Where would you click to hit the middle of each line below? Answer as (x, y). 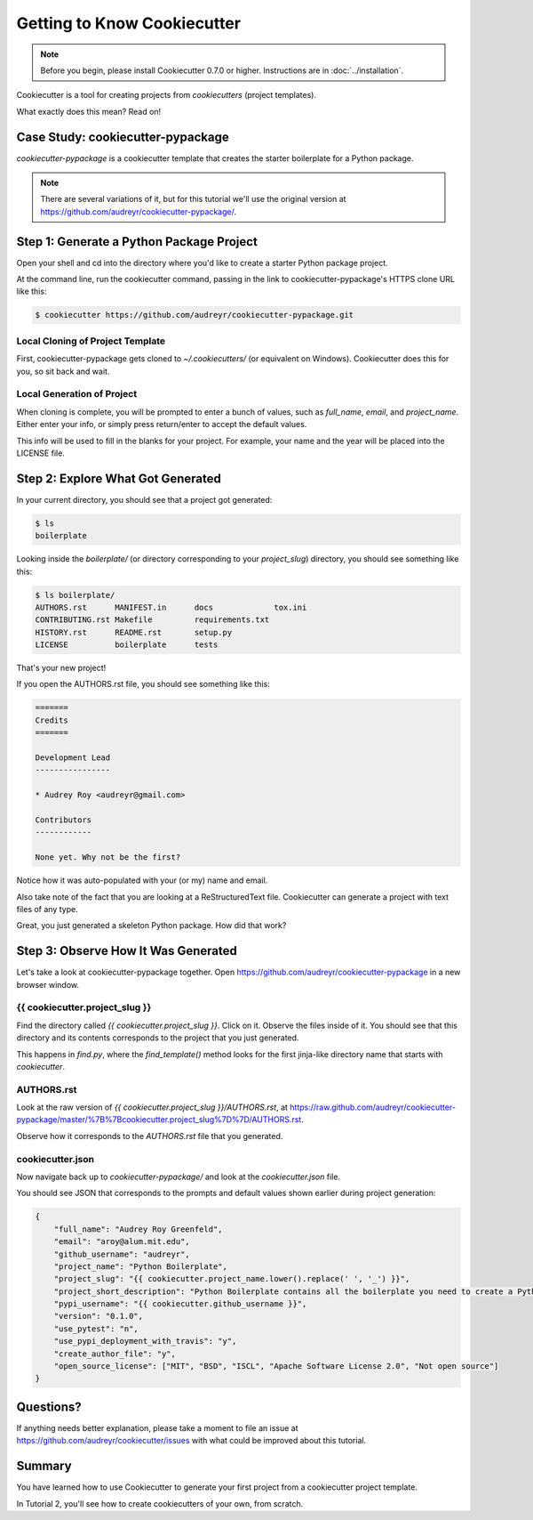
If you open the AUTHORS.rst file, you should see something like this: (143, 684)
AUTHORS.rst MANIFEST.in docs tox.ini (171, 607)
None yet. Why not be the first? (108, 857)
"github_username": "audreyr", (122, 1254)
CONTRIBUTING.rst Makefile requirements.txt (152, 620)
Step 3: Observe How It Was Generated (127, 951)
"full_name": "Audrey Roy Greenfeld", (138, 1229)
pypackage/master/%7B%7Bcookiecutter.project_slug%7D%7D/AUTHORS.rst (159, 1120)
